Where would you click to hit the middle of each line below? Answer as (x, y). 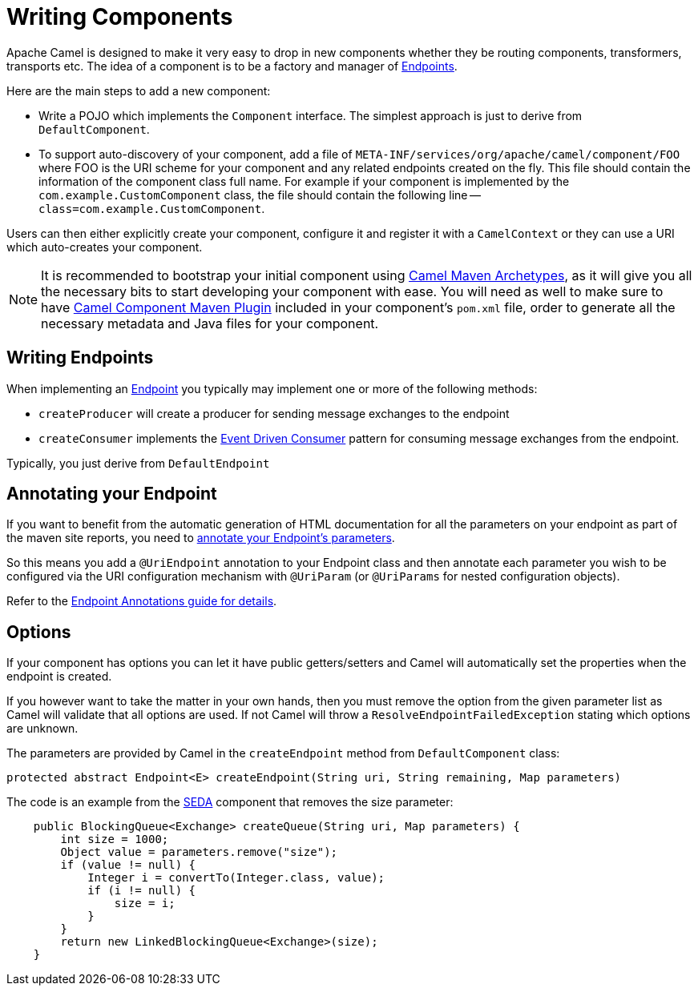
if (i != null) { (142, 891)
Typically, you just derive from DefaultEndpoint (138, 463)
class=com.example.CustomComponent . (152, 208)
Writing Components (120, 17)
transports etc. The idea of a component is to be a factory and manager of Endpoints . (232, 66)
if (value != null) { (128, 865)
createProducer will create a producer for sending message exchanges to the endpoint (274, 413)
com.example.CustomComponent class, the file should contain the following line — (260, 195)
